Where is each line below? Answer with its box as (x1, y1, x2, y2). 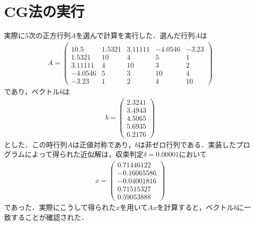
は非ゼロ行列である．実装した (138, 139, 236, 149)
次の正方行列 (29, 30, 71, 41)
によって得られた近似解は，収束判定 (25, 149, 144, 159)
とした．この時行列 (4, 139, 67, 149)
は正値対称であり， (72, 139, 135, 149)
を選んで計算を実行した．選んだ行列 (76, 30, 195, 41)
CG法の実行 (4, 1, 85, 22)
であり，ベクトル (4, 86, 60, 96)
